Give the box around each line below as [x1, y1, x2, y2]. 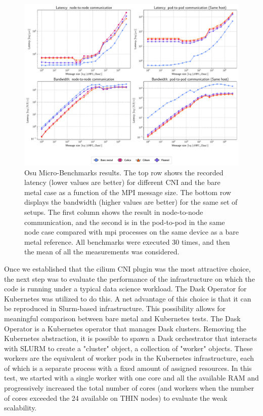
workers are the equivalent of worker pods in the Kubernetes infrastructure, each [4, 353, 254, 363]
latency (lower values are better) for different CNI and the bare [24, 177, 221, 187]
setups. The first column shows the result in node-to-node [24, 206, 203, 217]
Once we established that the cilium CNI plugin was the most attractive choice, [4, 263, 251, 274]
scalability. [4, 402, 37, 413]
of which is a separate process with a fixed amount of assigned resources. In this [4, 362, 252, 373]
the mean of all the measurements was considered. [24, 246, 180, 257]
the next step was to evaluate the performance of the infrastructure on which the [4, 273, 255, 284]
